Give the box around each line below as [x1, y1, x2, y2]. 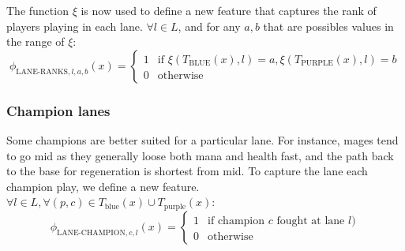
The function [6, 2, 69, 18]
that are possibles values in [263, 17, 394, 34]
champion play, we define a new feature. [6, 178, 200, 194]
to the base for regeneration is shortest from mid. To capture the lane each [6, 163, 368, 179]
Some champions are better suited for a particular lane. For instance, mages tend [6, 132, 399, 148]
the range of [6, 33, 65, 50]
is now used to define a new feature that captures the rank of [81, 2, 377, 18]
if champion [208, 215, 265, 227]
